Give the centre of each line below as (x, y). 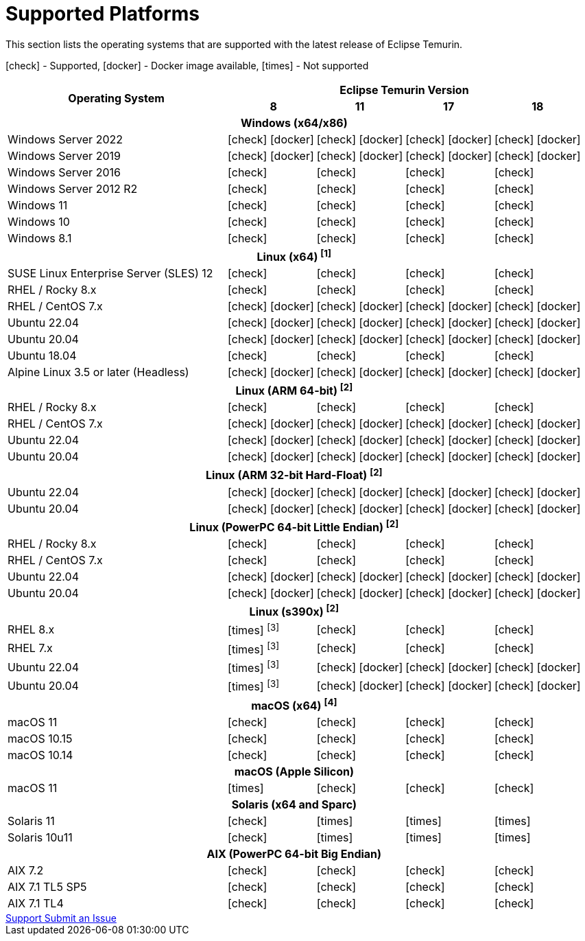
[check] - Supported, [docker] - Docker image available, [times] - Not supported (187, 65)
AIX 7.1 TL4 (36, 904)
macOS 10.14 (40, 755)
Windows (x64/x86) (294, 123)
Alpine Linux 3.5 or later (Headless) (98, 372)
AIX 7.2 (26, 871)
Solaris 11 (31, 821)
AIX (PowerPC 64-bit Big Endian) (294, 854)
